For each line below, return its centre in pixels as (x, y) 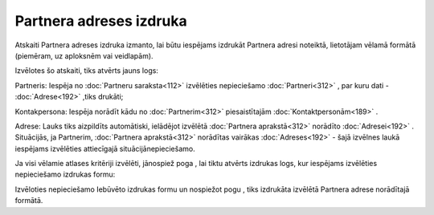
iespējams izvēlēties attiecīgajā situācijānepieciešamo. (105, 148)
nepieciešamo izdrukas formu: (65, 174)
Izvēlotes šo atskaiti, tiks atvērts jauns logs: (86, 71)
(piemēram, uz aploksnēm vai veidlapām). (84, 55)
